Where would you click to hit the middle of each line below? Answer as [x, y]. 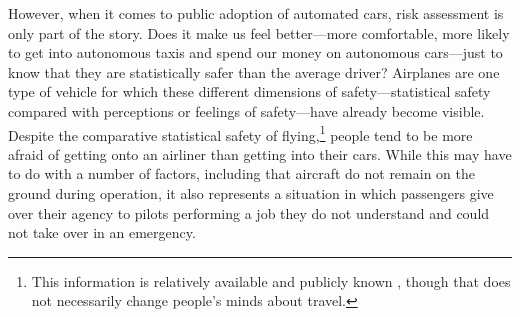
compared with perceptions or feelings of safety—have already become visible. [246, 110]
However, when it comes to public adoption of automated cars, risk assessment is [256, 13]
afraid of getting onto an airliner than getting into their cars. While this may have [260, 153]
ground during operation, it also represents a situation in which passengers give [251, 193]
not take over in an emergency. [102, 232]
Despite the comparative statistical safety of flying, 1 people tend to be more [240, 133]
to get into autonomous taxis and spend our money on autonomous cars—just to [255, 52]
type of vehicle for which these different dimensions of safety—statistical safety [249, 91]
